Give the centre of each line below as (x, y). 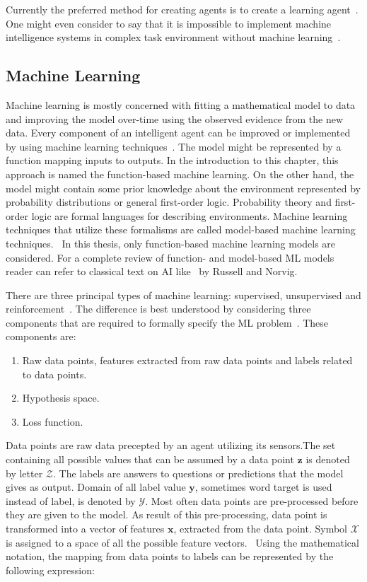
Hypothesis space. (61, 398)
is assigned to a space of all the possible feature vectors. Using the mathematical (182, 542)
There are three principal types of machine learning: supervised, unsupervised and (183, 295)
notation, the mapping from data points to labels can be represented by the (170, 556)
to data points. (54, 374)
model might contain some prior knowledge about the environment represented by (183, 188)
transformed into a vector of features (85, 529)
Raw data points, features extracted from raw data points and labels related (187, 360)
